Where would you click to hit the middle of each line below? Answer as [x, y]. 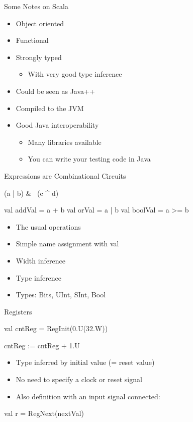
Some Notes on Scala [36, 6]
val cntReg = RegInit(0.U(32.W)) [56, 328]
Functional [32, 40]
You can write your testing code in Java [89, 159]
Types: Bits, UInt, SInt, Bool [61, 295]
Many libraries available [65, 142]
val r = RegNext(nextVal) [44, 413]
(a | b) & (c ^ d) [31, 193]
